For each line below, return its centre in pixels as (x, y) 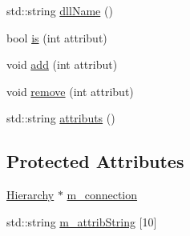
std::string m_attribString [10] (82, 221)
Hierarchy (30, 195)
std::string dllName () (60, 10)
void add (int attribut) (62, 64)
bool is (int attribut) (57, 37)
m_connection (102, 195)
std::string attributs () (61, 118)
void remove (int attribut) (70, 91)
